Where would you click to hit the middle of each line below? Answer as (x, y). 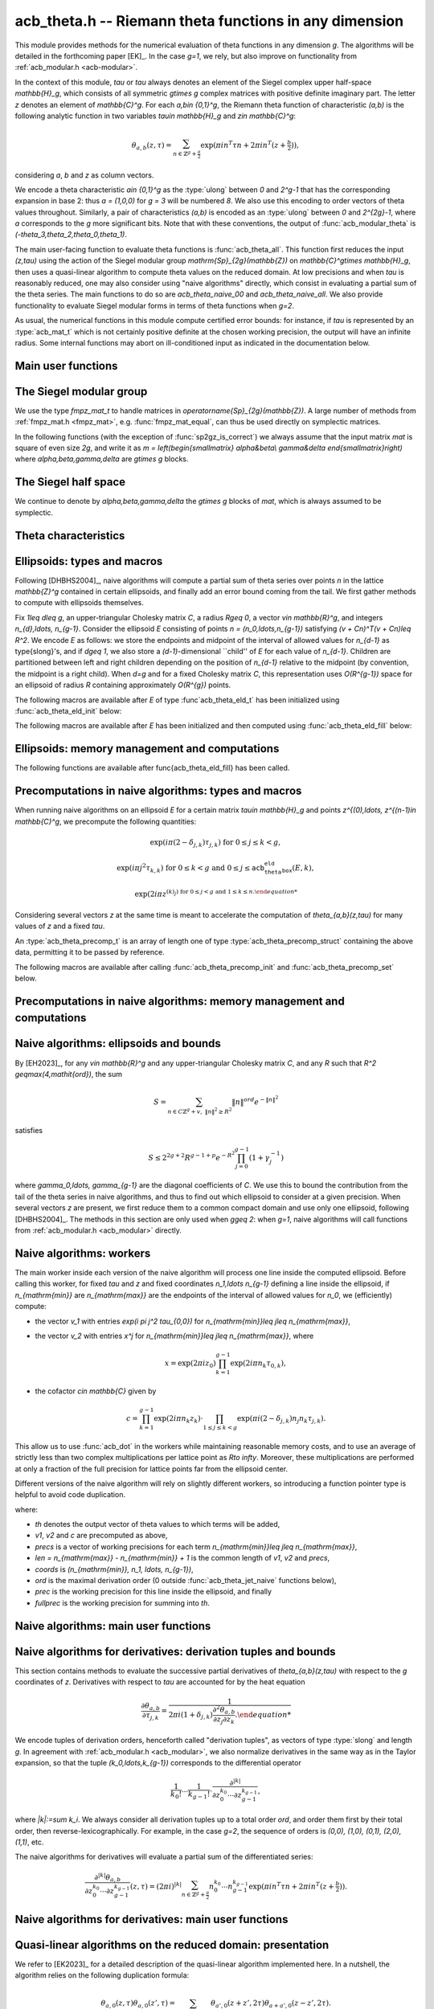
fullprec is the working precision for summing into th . (123, 1602)
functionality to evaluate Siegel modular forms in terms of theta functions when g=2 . (155, 305)
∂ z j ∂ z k (224, 1720)
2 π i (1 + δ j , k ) (190, 1716)
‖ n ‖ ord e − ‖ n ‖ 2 (255, 1101)
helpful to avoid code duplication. (70, 1495)
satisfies (29, 1130)
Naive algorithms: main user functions (113, 1626)
